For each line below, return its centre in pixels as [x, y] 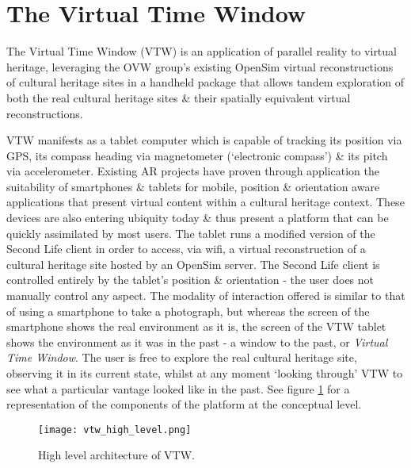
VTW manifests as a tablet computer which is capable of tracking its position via [204, 140]
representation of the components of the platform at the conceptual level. [184, 404]
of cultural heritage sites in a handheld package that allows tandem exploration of [205, 82]
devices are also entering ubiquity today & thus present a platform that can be [198, 218]
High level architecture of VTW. [117, 455]
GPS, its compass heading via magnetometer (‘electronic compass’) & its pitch [197, 155]
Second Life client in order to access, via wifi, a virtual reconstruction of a [186, 249]
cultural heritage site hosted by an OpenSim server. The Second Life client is [193, 264]
